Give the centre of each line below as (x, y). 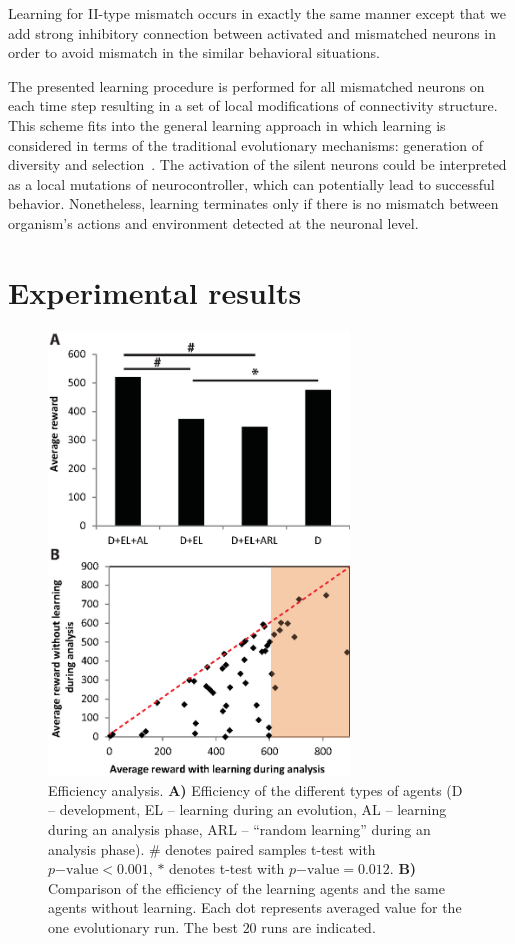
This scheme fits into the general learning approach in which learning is (227, 124)
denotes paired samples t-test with (270, 848)
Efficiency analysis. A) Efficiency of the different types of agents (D (255, 789)
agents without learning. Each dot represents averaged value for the (255, 907)
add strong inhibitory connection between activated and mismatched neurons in (252, 32)
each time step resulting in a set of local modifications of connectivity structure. (253, 105)
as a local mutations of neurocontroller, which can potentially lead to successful (251, 183)
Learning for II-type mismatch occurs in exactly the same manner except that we (257, 13)
